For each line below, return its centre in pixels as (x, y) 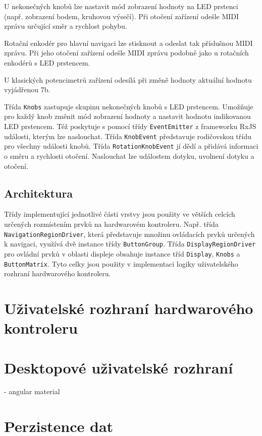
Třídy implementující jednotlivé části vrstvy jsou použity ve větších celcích (120, 214)
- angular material (32, 391)
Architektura (39, 193)
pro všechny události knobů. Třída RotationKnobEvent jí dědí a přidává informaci (131, 146)
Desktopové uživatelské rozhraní (119, 367)
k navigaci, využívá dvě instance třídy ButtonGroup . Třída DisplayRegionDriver (130, 244)
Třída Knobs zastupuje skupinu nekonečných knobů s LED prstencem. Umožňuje (129, 106)
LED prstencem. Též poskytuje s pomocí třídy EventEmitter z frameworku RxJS (130, 126)
